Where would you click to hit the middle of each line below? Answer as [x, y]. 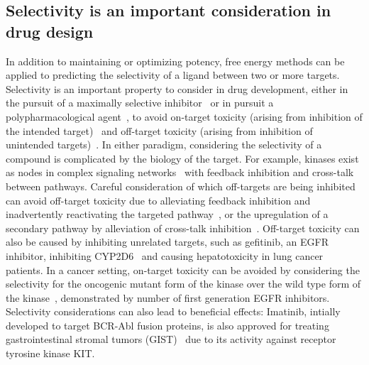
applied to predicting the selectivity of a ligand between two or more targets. [173, 75]
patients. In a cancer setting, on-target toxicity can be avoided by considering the [183, 269]
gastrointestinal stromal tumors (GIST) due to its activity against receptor [171, 339]
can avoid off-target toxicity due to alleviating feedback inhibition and [158, 200]
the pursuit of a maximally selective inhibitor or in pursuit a [140, 103]
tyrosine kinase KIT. [50, 353]
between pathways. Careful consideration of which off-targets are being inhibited [181, 186]
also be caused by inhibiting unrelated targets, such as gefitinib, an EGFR [167, 242]
